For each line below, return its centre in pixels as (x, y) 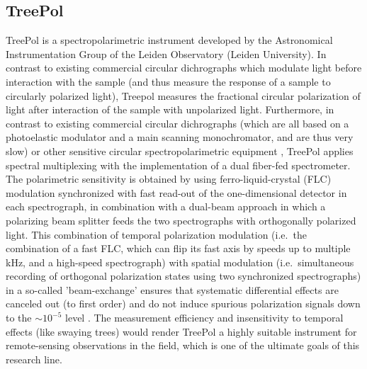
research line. (34, 359)
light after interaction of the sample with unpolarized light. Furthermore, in (170, 109)
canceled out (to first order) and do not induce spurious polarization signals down (183, 303)
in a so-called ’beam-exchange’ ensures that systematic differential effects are (172, 289)
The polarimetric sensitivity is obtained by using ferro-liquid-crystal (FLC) (169, 179)
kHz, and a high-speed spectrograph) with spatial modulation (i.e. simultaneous (180, 262)
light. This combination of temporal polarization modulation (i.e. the (156, 234)
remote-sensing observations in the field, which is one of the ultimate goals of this (183, 345)
